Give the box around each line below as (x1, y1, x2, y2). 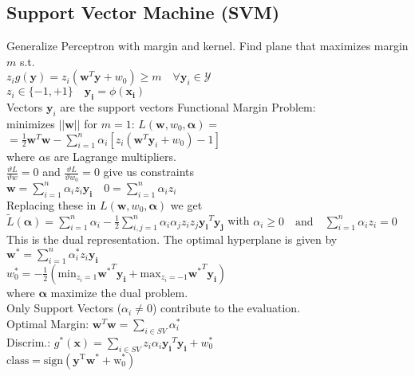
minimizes (6, 115, 55, 131)
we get (170, 196, 203, 213)
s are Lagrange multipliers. (45, 147, 176, 164)
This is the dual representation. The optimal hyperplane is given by (6, 231, 338, 248)
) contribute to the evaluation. (152, 300, 301, 316)
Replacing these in (6, 196, 97, 213)
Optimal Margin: (6, 315, 89, 331)
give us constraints (103, 163, 194, 180)
